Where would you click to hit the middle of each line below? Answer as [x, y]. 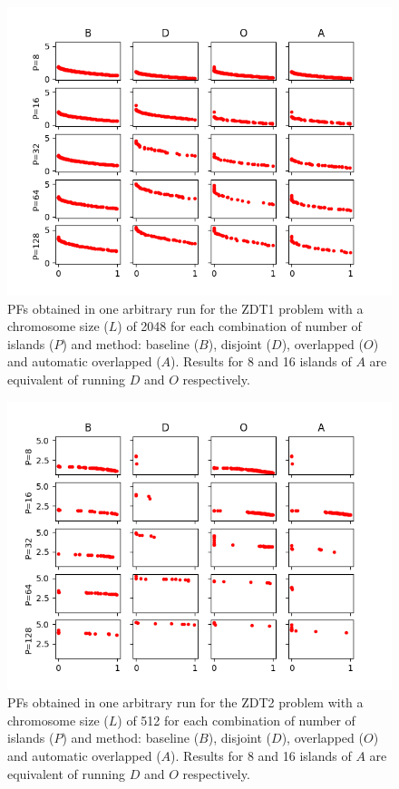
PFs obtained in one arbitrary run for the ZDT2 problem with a [185, 702]
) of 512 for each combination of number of [236, 720]
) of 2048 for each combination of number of [239, 326]
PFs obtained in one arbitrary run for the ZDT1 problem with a [185, 308]
